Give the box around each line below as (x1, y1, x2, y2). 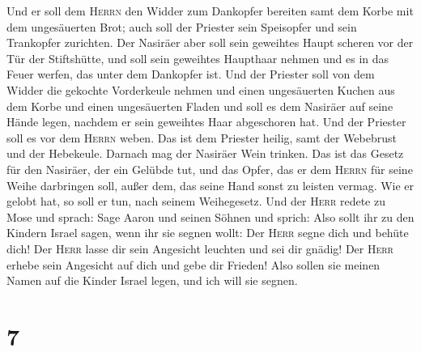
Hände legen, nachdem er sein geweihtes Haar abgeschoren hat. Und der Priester (6, 113, 406, 130)
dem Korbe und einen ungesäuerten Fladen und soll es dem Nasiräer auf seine (6, 97, 393, 114)
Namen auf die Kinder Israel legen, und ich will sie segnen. (6, 272, 298, 289)
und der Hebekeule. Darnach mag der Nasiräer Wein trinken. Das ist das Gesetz (6, 145, 404, 162)
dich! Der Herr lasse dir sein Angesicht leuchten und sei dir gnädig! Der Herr (6, 240, 393, 257)
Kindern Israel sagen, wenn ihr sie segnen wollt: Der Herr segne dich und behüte (6, 224, 409, 241)
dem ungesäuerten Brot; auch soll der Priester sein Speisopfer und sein (6, 18, 357, 35)
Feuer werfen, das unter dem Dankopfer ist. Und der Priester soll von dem (6, 66, 375, 83)
